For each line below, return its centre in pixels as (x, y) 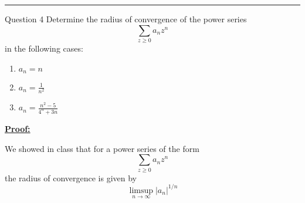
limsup (141, 190)
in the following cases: (44, 48)
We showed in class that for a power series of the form (102, 148)
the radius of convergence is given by (71, 177)
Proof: (18, 128)
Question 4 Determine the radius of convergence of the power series (126, 19)
